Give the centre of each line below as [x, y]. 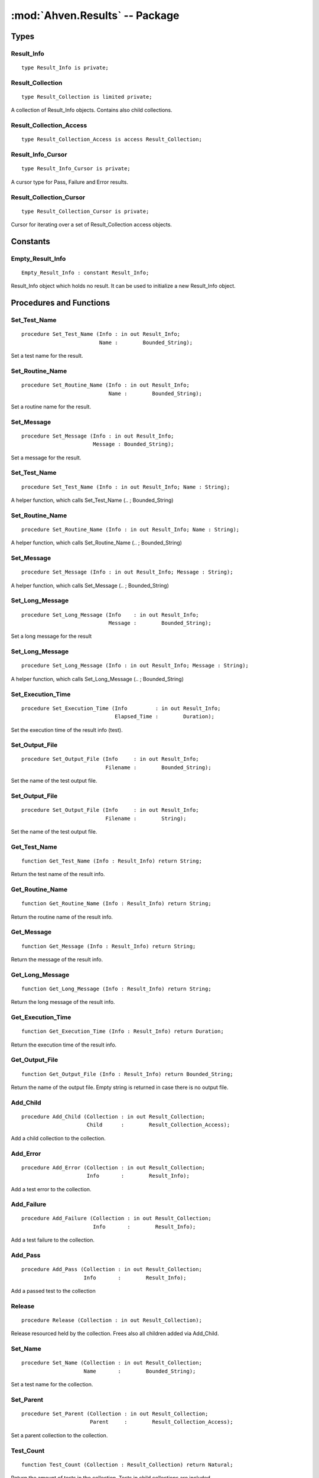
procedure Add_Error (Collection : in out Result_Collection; [113, 1167]
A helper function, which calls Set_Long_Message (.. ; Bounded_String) [97, 679]
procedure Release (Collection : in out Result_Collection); [112, 1320]
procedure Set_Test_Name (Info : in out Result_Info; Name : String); [126, 487]
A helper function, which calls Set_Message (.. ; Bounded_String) [90, 585]
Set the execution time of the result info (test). [67, 730]
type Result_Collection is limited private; [87, 97]
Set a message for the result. [46, 458]
